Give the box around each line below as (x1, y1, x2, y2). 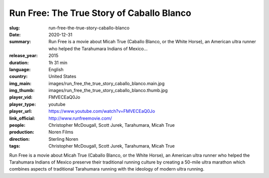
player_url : (9, 108, 32, 114)
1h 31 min (48, 60, 68, 66)
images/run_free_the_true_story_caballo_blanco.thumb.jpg (48, 88, 168, 93)
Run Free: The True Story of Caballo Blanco (9, 7, 191, 18)
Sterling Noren (48, 136, 79, 142)
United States (48, 74, 77, 80)
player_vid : (9, 94, 32, 100)
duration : (9, 60, 29, 66)
